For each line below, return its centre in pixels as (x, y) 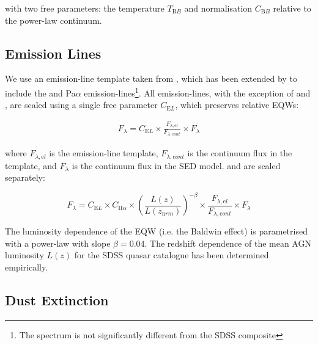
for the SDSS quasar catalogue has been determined (172, 255)
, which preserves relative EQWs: (237, 105)
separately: (25, 177)
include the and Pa (40, 93)
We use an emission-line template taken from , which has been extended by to (151, 78)
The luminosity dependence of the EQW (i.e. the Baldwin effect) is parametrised (156, 231)
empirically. (27, 267)
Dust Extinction (57, 300)
